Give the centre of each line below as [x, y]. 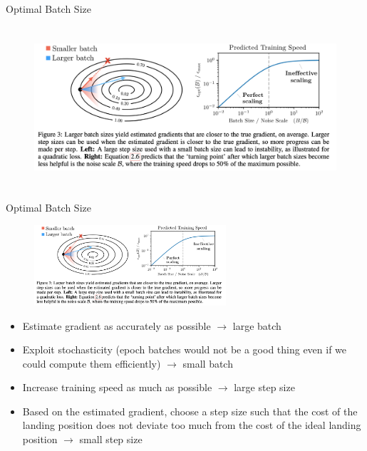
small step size [111, 439]
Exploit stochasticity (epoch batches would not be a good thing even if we [185, 349]
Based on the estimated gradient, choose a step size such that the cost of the [190, 411]
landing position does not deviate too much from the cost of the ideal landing [192, 425]
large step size [264, 387]
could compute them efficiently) [92, 363]
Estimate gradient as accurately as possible [117, 325]
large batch [257, 325]
